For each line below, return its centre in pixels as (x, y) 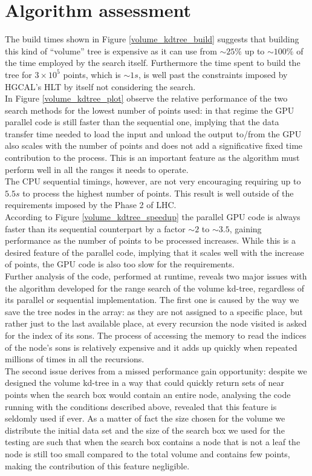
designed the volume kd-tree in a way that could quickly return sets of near (145, 383)
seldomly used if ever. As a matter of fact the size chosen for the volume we (145, 418)
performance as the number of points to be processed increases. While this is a (151, 240)
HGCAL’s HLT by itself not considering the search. (100, 86)
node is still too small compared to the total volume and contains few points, (148, 453)
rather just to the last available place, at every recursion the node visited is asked (156, 323)
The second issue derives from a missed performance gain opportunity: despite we (156, 370)
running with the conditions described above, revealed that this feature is (141, 406)
